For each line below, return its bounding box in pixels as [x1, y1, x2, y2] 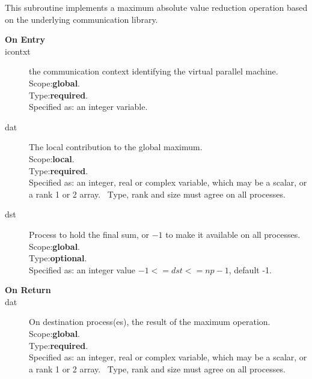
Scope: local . [29, 152, 75, 165]
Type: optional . [29, 252, 87, 264]
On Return [5, 283, 51, 296]
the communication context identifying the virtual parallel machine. [29, 65, 278, 77]
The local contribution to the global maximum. [29, 141, 203, 153]
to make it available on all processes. [165, 228, 301, 240]
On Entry [5, 33, 45, 46]
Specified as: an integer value [29, 263, 136, 276]
